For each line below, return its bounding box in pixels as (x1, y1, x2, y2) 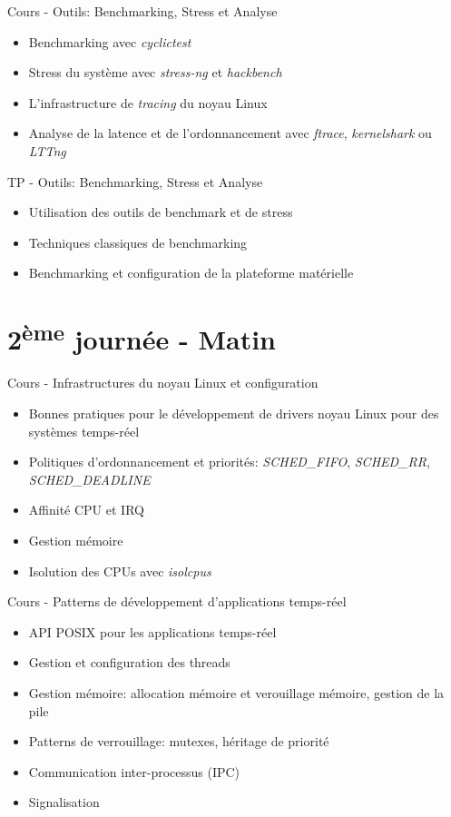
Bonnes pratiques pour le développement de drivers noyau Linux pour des (28, 403, 439, 422)
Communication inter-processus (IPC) (28, 762, 240, 781)
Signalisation (28, 792, 100, 812)
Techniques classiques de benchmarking (28, 232, 248, 251)
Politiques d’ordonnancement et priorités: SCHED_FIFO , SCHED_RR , (28, 452, 430, 471)
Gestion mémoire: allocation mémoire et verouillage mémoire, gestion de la (28, 683, 445, 702)
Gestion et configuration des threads (28, 653, 230, 672)
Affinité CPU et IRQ (28, 500, 144, 519)
